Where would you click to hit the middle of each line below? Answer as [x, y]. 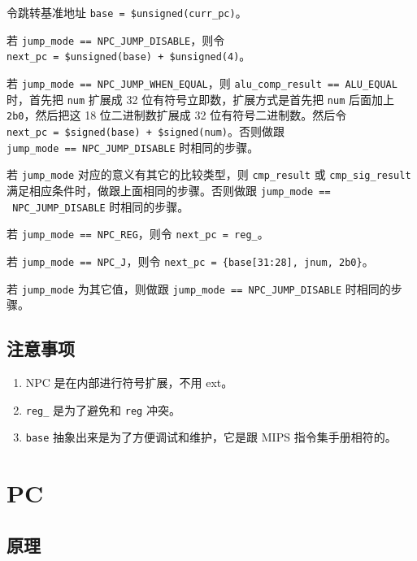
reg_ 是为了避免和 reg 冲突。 [103, 409]
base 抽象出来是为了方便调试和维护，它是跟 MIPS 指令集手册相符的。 [211, 437]
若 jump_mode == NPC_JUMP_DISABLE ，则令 [116, 39]
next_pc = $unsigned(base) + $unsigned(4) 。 [129, 56]
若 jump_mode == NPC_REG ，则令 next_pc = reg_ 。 [138, 234]
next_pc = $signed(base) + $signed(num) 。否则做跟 [146, 130]
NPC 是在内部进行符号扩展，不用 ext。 [129, 382]
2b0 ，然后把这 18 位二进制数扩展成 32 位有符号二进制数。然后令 [177, 115]
